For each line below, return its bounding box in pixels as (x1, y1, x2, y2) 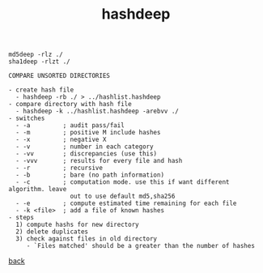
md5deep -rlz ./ (8, 50, 63, 59)
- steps (8, 214, 35, 222)
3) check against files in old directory (15, 235, 158, 243)
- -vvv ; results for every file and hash (15, 157, 183, 165)
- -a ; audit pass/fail (15, 122, 125, 130)
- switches (8, 114, 45, 122)
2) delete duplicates (15, 228, 89, 236)
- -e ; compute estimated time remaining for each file (15, 199, 237, 207)
